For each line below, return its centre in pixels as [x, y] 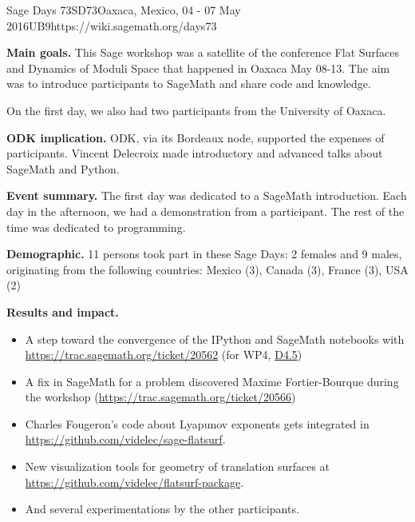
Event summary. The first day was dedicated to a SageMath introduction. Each [207, 195]
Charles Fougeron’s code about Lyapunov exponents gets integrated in [197, 423]
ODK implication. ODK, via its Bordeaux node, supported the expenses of [196, 137]
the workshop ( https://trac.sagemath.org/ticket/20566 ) [160, 397]
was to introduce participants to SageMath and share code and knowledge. [189, 84]
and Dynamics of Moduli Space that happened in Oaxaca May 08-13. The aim [198, 68]
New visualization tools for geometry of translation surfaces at [178, 466]
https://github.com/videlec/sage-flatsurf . [125, 439]
